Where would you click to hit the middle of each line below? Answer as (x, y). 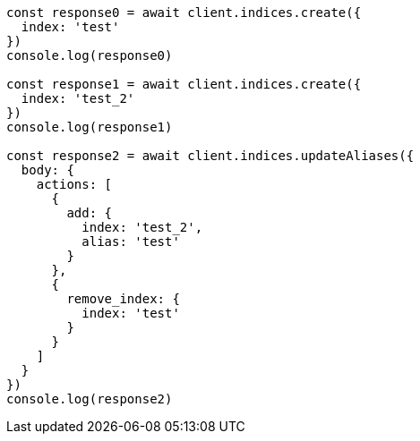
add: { (90, 213)
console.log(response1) (90, 127)
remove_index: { (123, 299)
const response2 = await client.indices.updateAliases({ (210, 156)
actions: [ (74, 184)
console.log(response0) (90, 55)
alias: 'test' (131, 242)
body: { (47, 170)
